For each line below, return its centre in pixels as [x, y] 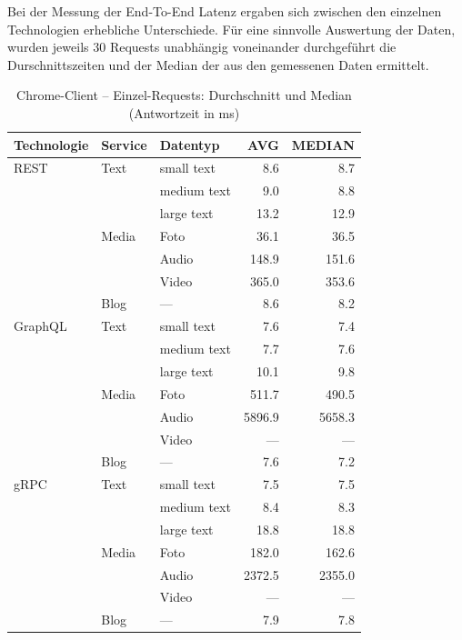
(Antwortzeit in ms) [184, 112]
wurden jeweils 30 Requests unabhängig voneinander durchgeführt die [202, 47]
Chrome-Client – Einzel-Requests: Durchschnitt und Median [184, 95]
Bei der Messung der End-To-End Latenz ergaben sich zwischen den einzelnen [225, 11]
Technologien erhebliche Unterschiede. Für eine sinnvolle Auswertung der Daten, [231, 29]
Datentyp [190, 144]
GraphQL [40, 326]
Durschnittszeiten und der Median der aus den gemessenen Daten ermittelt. [218, 64]
